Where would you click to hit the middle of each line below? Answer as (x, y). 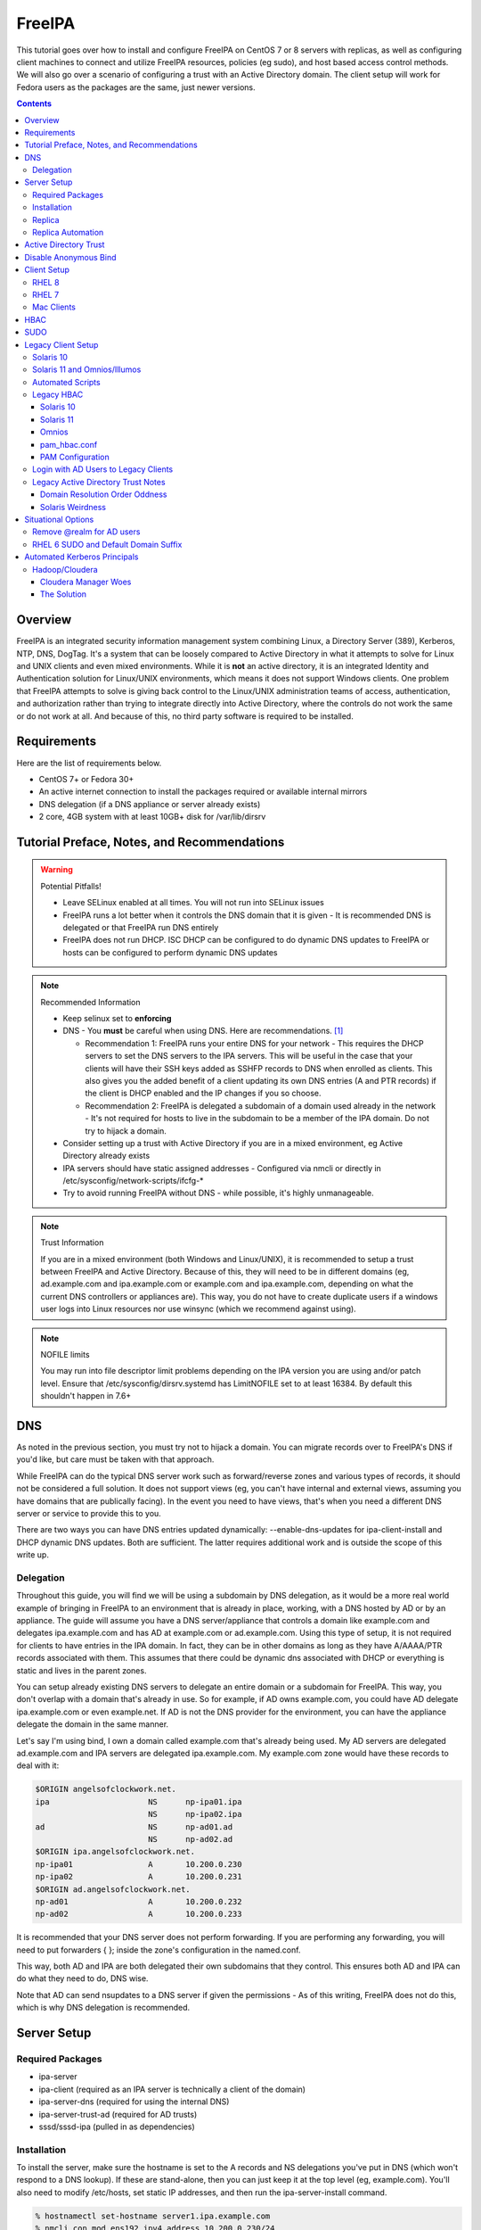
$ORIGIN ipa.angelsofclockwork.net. (115, 1852)
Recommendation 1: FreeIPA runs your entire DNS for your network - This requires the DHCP (255, 1043)
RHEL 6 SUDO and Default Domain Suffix (107, 544)
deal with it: (38, 1765)
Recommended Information (91, 1002)
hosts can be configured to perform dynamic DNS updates (170, 952)
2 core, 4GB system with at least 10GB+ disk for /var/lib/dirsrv (152, 817)
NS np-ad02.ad (190, 1839)
